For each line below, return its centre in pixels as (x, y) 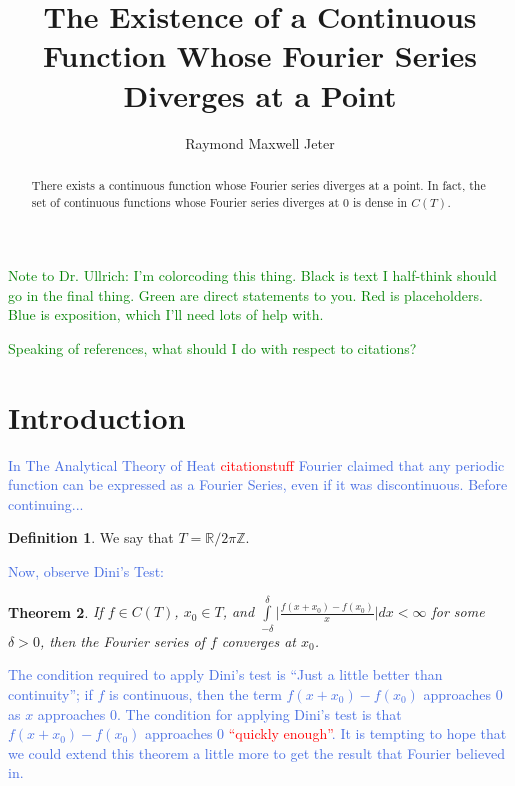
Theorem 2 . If (55, 611)
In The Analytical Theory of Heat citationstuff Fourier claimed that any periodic (256, 464)
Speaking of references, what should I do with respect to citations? (212, 347)
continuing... (46, 503)
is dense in (380, 201)
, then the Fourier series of (122, 640)
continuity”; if (50, 693)
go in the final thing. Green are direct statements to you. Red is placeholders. (245, 294)
